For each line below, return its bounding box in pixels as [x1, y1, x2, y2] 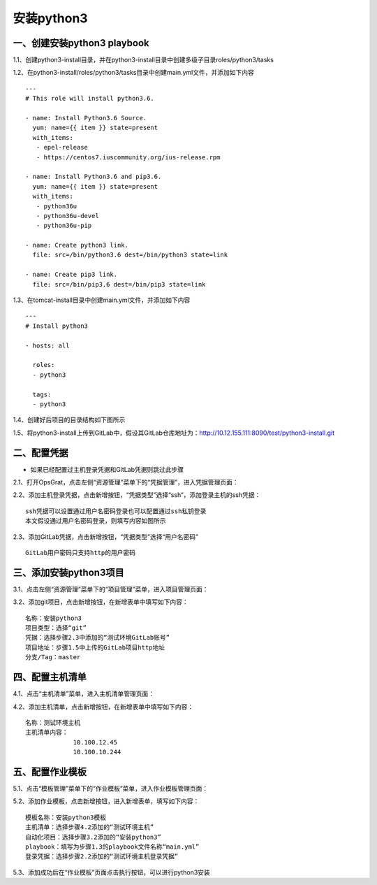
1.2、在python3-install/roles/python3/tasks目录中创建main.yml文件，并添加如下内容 [13, 69, 254, 77]
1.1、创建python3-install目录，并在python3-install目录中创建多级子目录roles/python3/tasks [13, 56, 274, 64]
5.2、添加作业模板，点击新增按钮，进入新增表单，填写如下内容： [13, 797, 200, 805]
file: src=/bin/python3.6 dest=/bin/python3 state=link [32, 251, 228, 259]
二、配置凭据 [13, 447, 68, 459]
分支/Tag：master [25, 654, 81, 661]
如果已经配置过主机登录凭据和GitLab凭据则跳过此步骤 [30, 465, 184, 473]
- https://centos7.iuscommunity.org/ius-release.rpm [36, 153, 221, 161]
